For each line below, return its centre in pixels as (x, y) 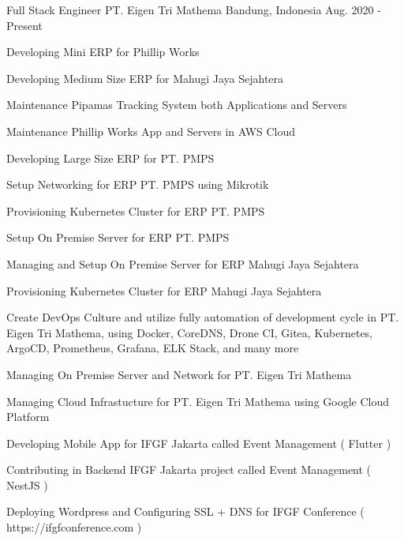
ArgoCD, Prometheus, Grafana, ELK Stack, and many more (153, 348)
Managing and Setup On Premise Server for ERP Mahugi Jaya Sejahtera (183, 263)
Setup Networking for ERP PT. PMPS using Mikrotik (138, 184)
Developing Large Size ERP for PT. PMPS (110, 158)
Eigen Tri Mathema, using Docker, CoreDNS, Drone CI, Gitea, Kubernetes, (190, 332)
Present (24, 25)
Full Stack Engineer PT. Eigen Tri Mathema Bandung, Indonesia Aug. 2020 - (194, 9)
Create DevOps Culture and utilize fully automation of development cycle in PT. (203, 317)
